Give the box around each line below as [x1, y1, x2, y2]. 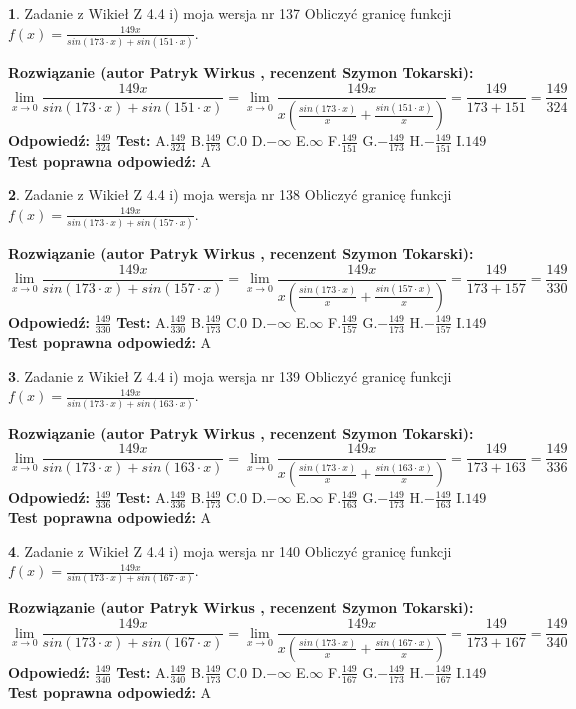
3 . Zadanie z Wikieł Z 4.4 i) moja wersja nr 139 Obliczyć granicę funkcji [8, 365, 452, 386]
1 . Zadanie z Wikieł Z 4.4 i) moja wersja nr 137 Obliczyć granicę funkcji [8, 3, 452, 23]
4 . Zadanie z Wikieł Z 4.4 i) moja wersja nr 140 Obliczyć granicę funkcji [8, 540, 452, 561]
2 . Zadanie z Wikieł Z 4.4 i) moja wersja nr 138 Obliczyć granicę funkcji [8, 184, 452, 205]
